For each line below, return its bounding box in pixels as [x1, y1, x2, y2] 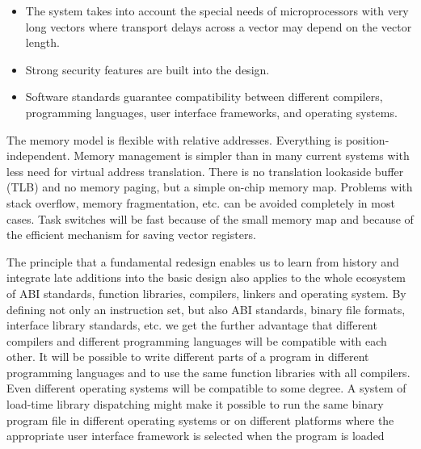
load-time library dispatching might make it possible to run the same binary [6, 396, 384, 413]
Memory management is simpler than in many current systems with [74, 147, 410, 164]
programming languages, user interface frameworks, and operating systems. [25, 103, 398, 120]
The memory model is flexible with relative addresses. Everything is [6, 131, 343, 148]
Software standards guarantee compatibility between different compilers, [25, 88, 383, 105]
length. [25, 34, 60, 51]
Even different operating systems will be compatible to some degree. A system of [6, 380, 406, 397]
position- [345, 131, 389, 148]
